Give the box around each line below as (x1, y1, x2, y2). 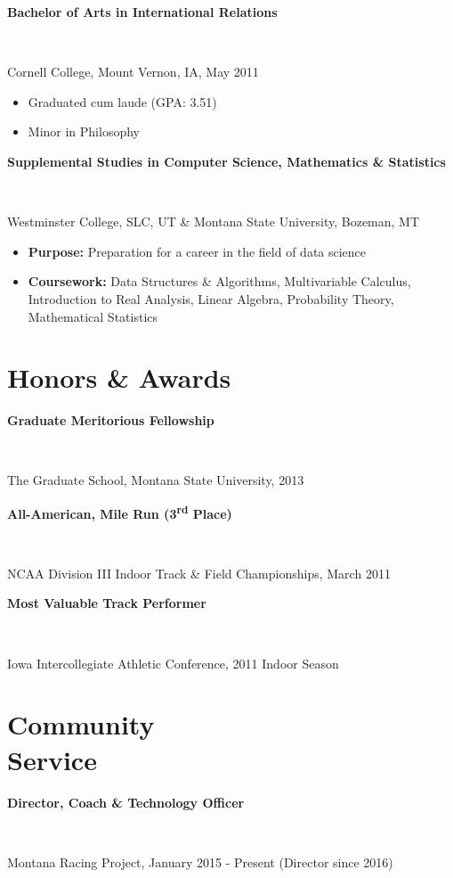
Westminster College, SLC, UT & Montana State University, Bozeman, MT (7, 212, 420, 231)
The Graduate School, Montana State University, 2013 (7, 471, 304, 489)
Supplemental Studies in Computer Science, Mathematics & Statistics (7, 152, 446, 170)
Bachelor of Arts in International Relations (7, 3, 278, 21)
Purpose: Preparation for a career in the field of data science (28, 242, 367, 260)
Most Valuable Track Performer (7, 594, 206, 612)
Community (7, 706, 155, 743)
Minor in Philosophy (28, 122, 140, 141)
